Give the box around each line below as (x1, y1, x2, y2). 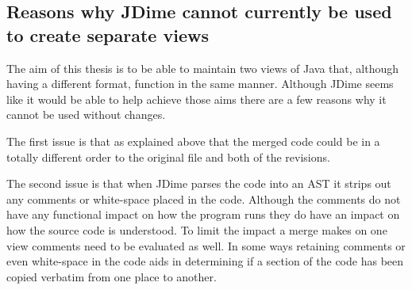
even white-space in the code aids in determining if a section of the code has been (6, 253, 404, 269)
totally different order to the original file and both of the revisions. (6, 148, 330, 165)
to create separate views (6, 22, 209, 47)
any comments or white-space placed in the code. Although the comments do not (6, 190, 401, 207)
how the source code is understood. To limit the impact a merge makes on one (6, 221, 387, 238)
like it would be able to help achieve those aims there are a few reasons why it (6, 90, 387, 107)
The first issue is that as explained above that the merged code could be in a (6, 132, 380, 149)
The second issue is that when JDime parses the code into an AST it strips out (6, 175, 391, 192)
